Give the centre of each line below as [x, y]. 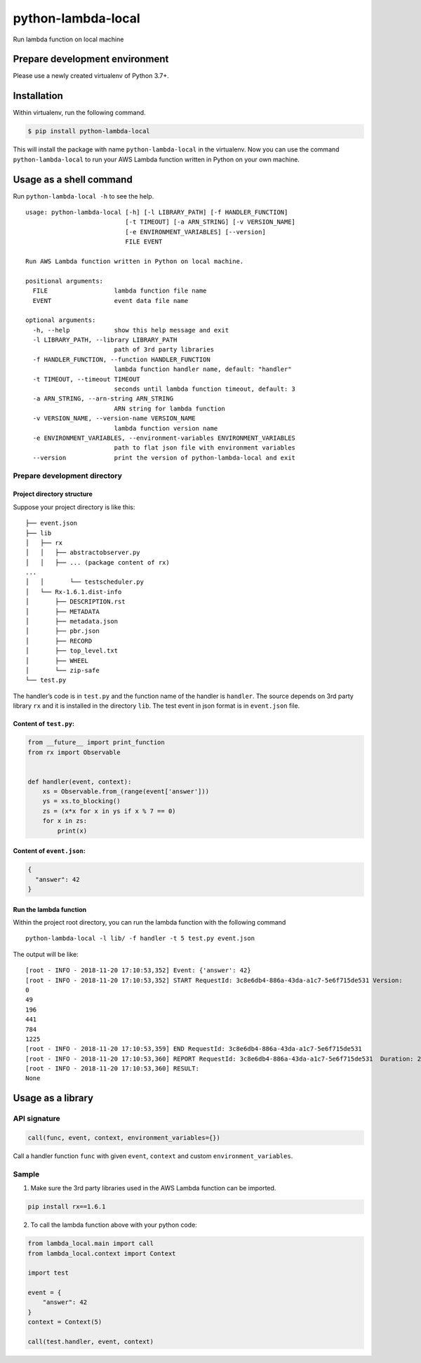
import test [48, 1273]
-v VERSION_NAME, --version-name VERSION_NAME [114, 418]
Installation [38, 96]
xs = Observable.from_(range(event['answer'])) [126, 792]
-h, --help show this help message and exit [131, 330]
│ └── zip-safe [62, 670]
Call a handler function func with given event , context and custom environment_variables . [153, 1156]
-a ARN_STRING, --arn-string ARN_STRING [103, 399]
